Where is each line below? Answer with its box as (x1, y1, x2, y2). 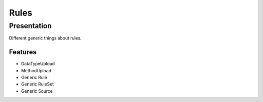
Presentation (9, 21, 52, 30)
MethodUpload (21, 67, 51, 73)
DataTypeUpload (21, 61, 55, 67)
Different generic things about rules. (9, 35, 82, 41)
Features (9, 48, 37, 56)
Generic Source (21, 88, 53, 94)
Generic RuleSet (21, 81, 54, 87)
